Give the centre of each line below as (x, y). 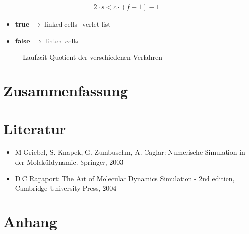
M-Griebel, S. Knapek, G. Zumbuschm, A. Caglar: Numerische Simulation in (130, 152)
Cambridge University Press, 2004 (66, 188)
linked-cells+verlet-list (78, 24)
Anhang (30, 221)
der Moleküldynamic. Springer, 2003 (69, 161)
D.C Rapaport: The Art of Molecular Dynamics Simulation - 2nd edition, (125, 178)
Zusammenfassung (66, 90)
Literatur (35, 129)
